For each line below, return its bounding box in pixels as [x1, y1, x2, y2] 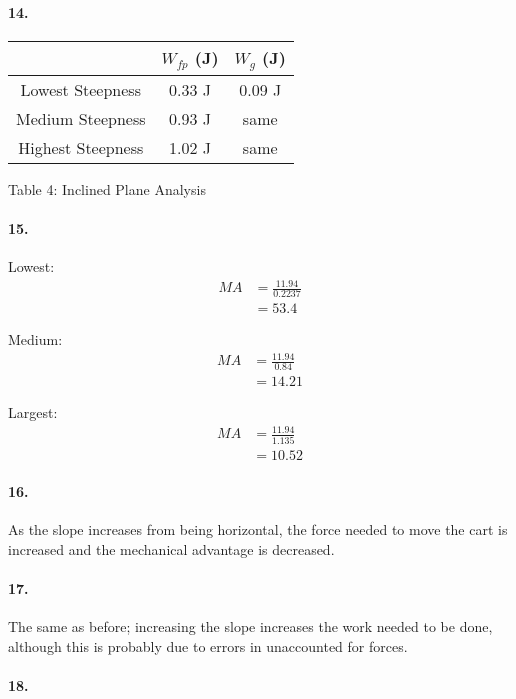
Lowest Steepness [20, 77, 141, 101]
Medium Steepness [16, 106, 146, 130]
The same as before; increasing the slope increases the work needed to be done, [8, 616, 493, 637]
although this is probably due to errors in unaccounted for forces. [8, 635, 408, 656]
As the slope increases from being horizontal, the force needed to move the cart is [8, 519, 508, 540]
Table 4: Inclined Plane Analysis [8, 178, 206, 199]
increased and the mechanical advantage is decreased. [8, 539, 335, 559]
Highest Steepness [18, 135, 144, 159]
